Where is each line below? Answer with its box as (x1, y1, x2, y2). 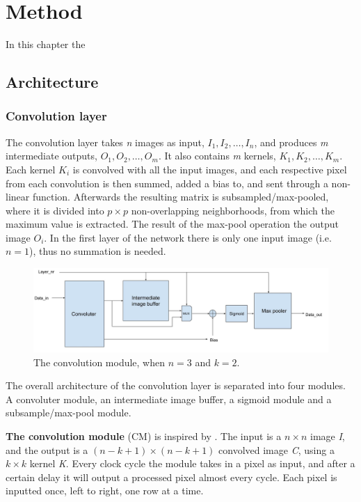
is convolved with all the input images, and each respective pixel (72, 162, 347, 176)
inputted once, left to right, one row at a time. (6, 483, 204, 498)
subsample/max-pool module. (6, 405, 131, 420)
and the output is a (6, 442, 88, 457)
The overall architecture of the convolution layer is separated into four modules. (6, 378, 346, 393)
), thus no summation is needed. (29, 244, 166, 258)
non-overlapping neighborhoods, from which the (131, 203, 335, 217)
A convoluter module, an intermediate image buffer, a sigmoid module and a (6, 391, 332, 406)
